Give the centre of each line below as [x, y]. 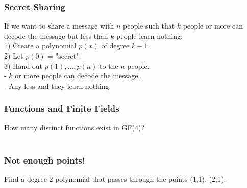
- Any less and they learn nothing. [58, 85]
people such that [149, 26]
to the [109, 65]
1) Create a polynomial [40, 46]
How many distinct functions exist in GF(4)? [75, 127]
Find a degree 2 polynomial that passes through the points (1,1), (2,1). [115, 179]
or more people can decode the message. [78, 76]
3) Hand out [23, 65]
